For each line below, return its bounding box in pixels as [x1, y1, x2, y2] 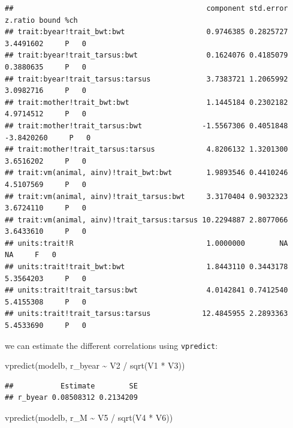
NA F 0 [5, 251, 56, 260]
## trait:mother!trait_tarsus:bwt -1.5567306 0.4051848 [5, 121, 288, 130]
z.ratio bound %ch [5, 16, 78, 25]
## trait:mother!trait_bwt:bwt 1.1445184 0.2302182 [5, 98, 288, 107]
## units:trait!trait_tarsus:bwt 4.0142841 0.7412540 [5, 286, 288, 295]
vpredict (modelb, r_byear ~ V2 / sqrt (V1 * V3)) [5, 359, 185, 372]
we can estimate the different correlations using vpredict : [5, 339, 218, 351]
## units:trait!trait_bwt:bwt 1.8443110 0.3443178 [5, 263, 288, 272]
